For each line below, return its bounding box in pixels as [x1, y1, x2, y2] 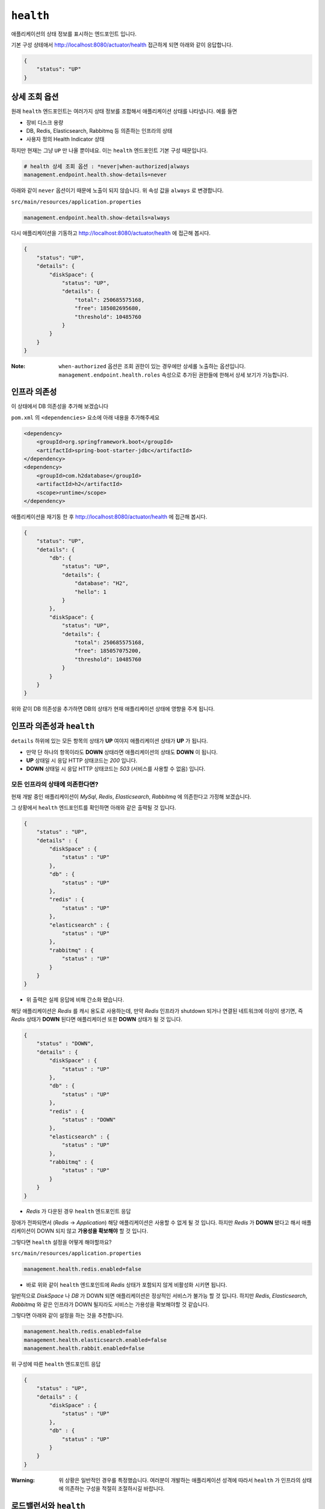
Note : [11, 363, 26, 370]
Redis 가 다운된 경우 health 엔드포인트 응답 [26, 1208, 131, 1215]
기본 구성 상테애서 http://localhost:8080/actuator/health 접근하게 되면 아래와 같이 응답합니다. [11, 41, 233, 48]
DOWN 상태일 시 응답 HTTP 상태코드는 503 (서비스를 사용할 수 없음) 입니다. [26, 765, 206, 773]
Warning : [11, 1476, 36, 1484]
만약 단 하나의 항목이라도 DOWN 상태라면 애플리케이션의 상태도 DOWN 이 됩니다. [26, 748, 218, 756]
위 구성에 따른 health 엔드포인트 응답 [11, 1360, 101, 1367]
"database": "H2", [74, 580, 129, 587]
